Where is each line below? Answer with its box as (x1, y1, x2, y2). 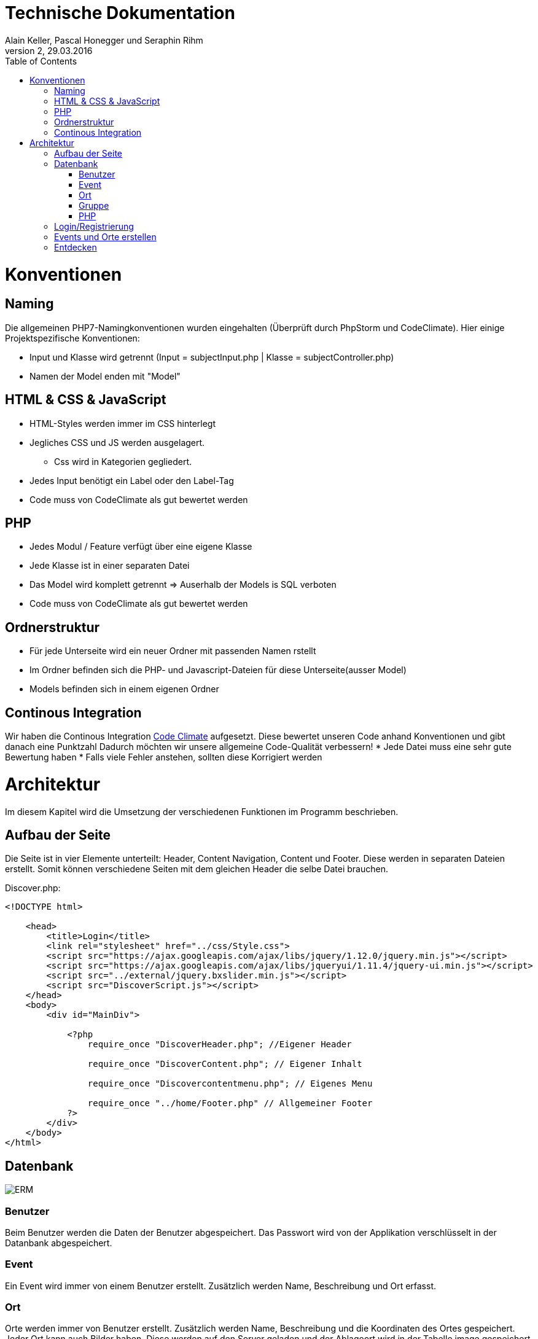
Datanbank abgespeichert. (5, 1237, 112, 1248)
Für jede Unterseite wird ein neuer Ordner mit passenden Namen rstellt (29, 646, 316, 657)
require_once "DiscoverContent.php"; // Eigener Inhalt (87, 1059, 362, 1069)
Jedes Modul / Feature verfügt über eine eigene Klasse (29, 541, 252, 552)
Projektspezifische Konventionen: (5, 332, 140, 343)
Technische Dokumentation (5, 2, 235, 23)
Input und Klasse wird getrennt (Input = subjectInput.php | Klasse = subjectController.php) (29, 351, 394, 362)
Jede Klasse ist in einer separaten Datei (29, 560, 190, 571)
